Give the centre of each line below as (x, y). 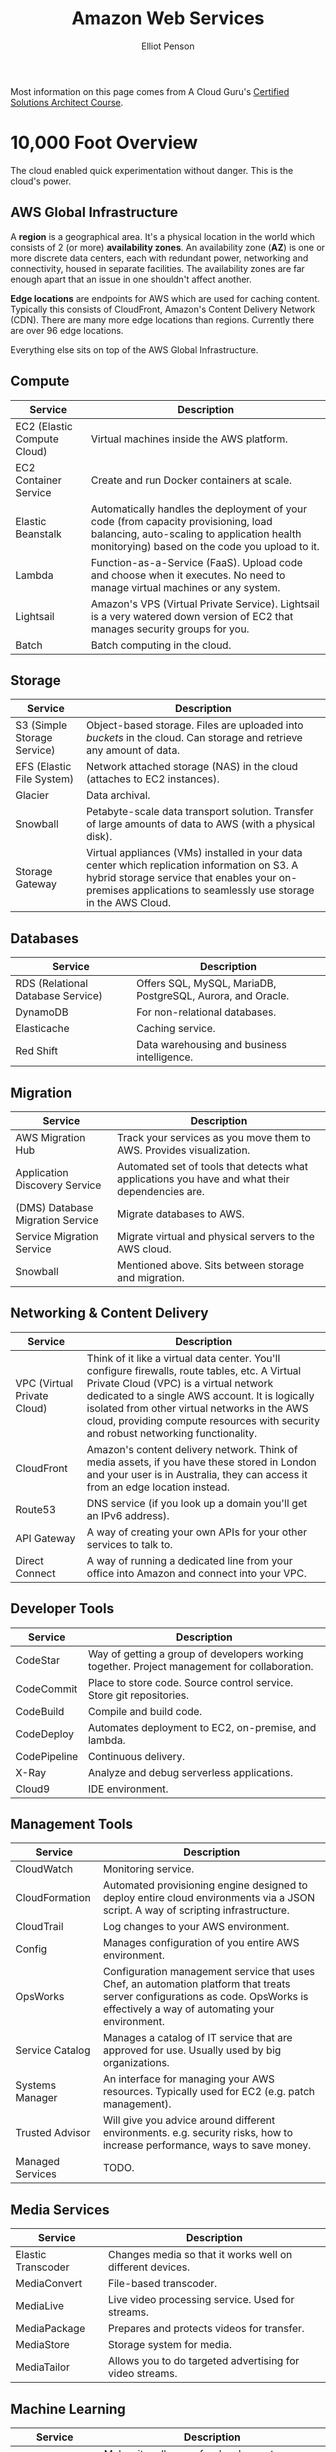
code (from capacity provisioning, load (181, 521)
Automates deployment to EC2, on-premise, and (202, 1727)
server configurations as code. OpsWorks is (206, 1997)
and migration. (150, 1277)
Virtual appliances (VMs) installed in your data (194, 853)
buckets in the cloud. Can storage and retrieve (194, 738)
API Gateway (45, 1538)
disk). (99, 837)
